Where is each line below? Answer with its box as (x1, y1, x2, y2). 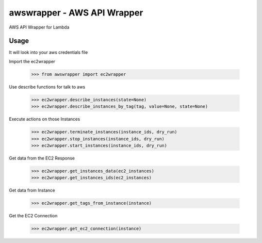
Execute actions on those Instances (9, 116, 80, 122)
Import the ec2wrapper (9, 58, 55, 64)
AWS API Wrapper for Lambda (9, 24, 70, 30)
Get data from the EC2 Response (9, 155, 75, 161)
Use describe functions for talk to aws (9, 84, 85, 90)
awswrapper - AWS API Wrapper (9, 7, 143, 18)
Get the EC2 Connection (9, 213, 58, 219)
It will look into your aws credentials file (9, 49, 88, 55)
